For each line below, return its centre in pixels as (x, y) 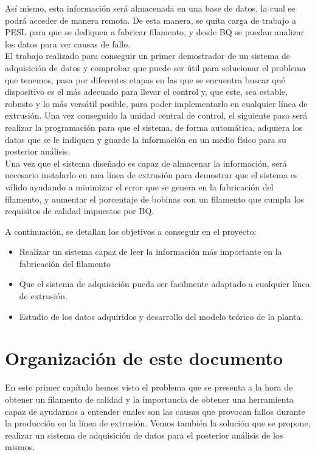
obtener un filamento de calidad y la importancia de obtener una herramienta (149, 399)
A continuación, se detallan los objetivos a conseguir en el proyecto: (131, 231)
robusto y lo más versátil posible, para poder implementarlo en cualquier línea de (156, 103)
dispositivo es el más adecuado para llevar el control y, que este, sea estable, (146, 92)
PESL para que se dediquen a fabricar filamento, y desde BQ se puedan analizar (154, 32)
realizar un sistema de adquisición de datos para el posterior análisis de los (144, 435)
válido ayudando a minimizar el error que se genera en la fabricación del (139, 186)
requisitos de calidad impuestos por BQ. (80, 211)
